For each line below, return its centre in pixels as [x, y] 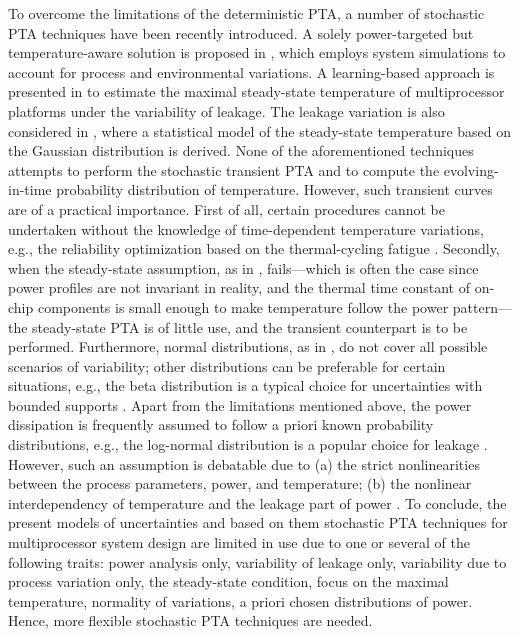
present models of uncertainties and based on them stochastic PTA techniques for [258, 522]
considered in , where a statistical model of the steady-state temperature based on [260, 130]
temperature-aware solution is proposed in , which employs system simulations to [257, 52]
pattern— [482, 306]
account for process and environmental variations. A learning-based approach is [251, 71]
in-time [30, 189]
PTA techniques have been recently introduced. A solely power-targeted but [241, 32]
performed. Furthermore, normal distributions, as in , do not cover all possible [248, 346]
